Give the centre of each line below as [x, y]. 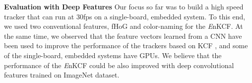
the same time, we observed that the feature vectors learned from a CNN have [123, 36]
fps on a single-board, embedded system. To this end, [164, 16]
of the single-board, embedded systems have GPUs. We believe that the [113, 55]
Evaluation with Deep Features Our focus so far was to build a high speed [124, 6]
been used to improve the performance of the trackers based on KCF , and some [126, 45]
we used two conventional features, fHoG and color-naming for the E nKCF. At [124, 26]
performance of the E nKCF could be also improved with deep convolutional [119, 65]
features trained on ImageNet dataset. [62, 75]
